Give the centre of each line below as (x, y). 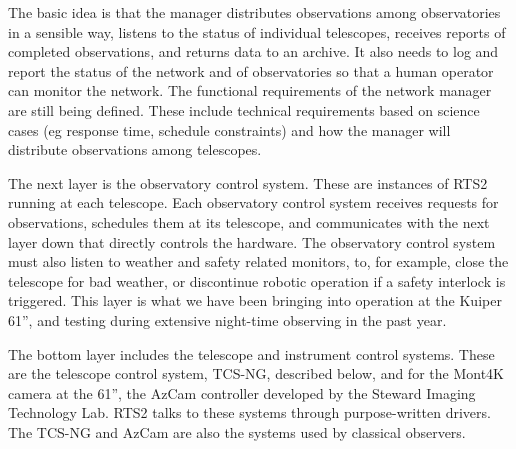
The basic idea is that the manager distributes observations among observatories (254, 12)
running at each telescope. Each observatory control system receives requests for (253, 202)
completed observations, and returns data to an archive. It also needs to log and (253, 51)
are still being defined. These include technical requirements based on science (244, 109)
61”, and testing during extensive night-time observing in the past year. (227, 319)
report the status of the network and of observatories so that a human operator (251, 70)
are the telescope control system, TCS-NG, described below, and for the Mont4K (256, 373)
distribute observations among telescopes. (135, 149)
